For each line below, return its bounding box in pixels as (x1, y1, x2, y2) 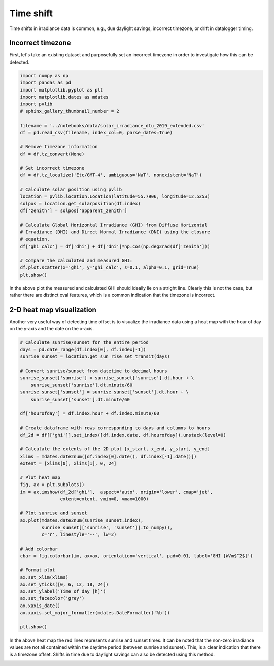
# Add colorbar (20, 546, 58, 552)
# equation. (20, 236, 50, 242)
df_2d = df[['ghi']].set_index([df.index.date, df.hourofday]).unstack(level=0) (20, 432, 226, 438)
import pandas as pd (20, 80, 71, 86)
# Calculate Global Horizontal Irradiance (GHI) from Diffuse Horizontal (20, 222, 208, 228)
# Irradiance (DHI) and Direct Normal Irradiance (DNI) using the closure (20, 229, 211, 235)
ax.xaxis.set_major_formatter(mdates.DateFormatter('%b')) (20, 610, 170, 616)
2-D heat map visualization (9, 305, 96, 314)
